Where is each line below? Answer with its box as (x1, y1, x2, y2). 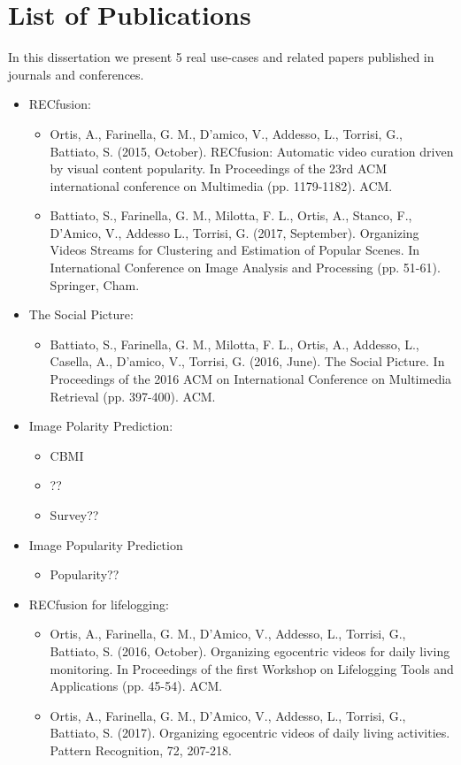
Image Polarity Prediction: (28, 417, 173, 435)
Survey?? (50, 506, 99, 524)
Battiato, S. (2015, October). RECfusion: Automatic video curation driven (50, 142, 454, 160)
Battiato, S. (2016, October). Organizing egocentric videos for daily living (50, 641, 450, 660)
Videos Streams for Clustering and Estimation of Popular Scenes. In (50, 241, 420, 259)
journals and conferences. (8, 65, 144, 83)
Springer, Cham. (50, 275, 140, 294)
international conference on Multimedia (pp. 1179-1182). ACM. (50, 176, 393, 195)
